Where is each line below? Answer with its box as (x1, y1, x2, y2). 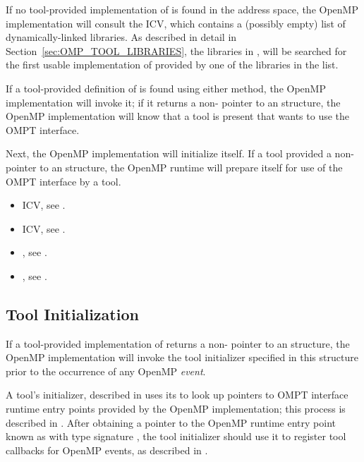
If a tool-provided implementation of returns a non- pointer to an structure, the (6, 336, 350, 351)
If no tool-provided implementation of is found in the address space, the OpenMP (6, 2, 358, 16)
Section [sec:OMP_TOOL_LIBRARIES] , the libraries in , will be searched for (6, 43, 347, 58)
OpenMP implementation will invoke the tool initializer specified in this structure (6, 350, 358, 365)
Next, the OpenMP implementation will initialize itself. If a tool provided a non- (6, 146, 354, 161)
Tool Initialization (6, 303, 139, 324)
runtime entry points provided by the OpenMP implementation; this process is (6, 401, 346, 416)
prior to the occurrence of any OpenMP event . (6, 363, 206, 378)
